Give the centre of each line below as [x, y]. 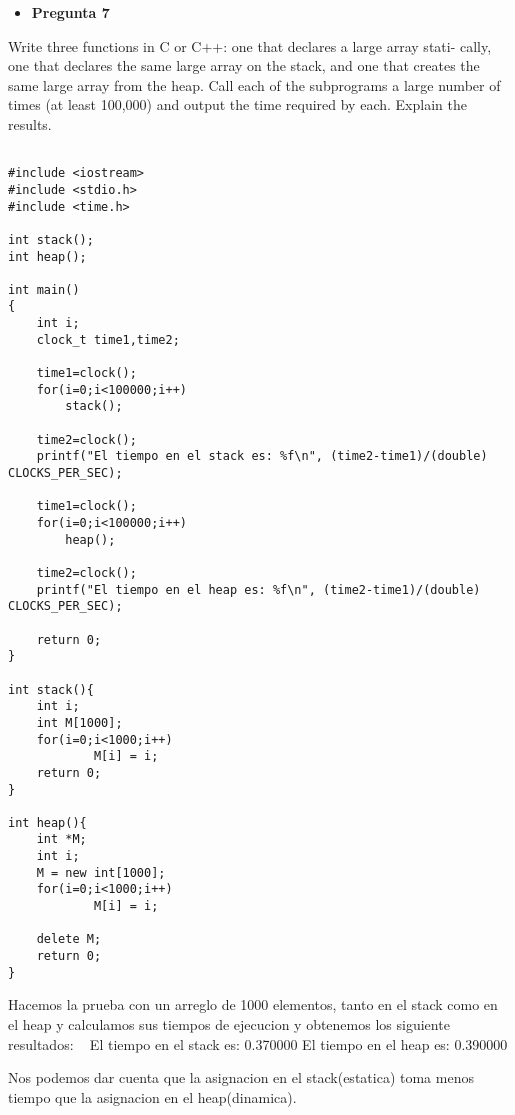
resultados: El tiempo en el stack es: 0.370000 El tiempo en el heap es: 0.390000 [258, 1043]
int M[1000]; [79, 722]
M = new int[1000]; [101, 872]
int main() [44, 289]
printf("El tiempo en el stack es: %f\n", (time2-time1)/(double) [262, 456]
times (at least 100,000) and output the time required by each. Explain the [237, 104]
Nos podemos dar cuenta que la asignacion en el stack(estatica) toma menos [241, 1077]
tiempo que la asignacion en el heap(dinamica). [152, 1096]
